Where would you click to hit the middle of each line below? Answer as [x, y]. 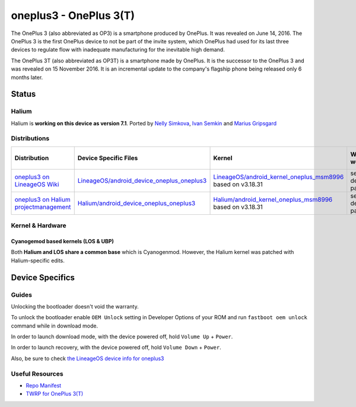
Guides [22, 295]
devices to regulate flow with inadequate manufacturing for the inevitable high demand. [118, 50]
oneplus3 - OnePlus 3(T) [73, 15]
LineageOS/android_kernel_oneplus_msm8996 [279, 177]
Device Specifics [43, 277]
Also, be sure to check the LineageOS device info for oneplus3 [88, 358]
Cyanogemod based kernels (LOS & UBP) [62, 241]
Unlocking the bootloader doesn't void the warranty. [75, 306]
